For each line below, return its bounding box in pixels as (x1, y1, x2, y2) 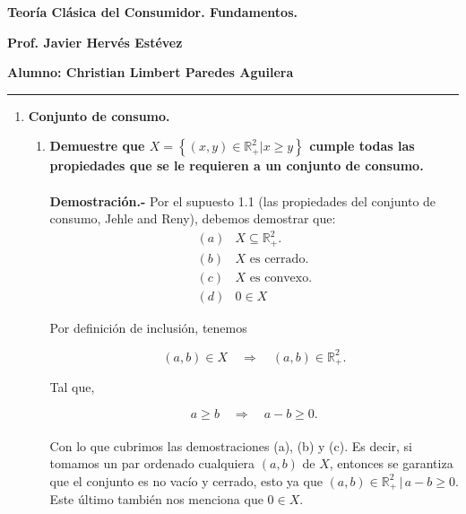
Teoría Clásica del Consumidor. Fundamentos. (7, 3, 298, 21)
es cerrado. (249, 252, 309, 266)
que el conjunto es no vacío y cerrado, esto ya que (49, 471, 323, 490)
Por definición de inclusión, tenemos (49, 318, 247, 336)
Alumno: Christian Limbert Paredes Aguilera (7, 63, 294, 82)
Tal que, (49, 378, 95, 396)
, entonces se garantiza (329, 454, 453, 473)
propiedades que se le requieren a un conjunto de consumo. (49, 156, 424, 175)
